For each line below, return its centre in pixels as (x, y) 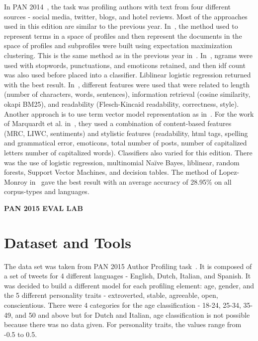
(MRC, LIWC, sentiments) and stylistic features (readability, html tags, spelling (126, 133)
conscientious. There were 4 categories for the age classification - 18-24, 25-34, (123, 305)
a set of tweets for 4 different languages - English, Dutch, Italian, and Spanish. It (128, 276)
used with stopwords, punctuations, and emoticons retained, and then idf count (125, 65)
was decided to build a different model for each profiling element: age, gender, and (129, 285)
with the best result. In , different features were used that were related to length (127, 84)
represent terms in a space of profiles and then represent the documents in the (123, 35)
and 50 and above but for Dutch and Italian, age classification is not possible (132, 314)
